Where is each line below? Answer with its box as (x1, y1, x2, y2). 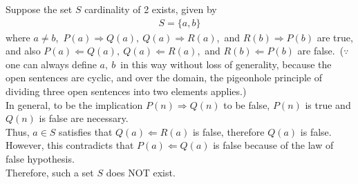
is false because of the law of (213, 138, 334, 152)
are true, (317, 30, 353, 44)
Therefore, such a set (6, 165, 94, 179)
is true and (305, 97, 351, 112)
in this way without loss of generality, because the (120, 57, 332, 71)
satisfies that (59, 124, 113, 139)
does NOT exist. (106, 165, 176, 179)
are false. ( (297, 43, 344, 58)
